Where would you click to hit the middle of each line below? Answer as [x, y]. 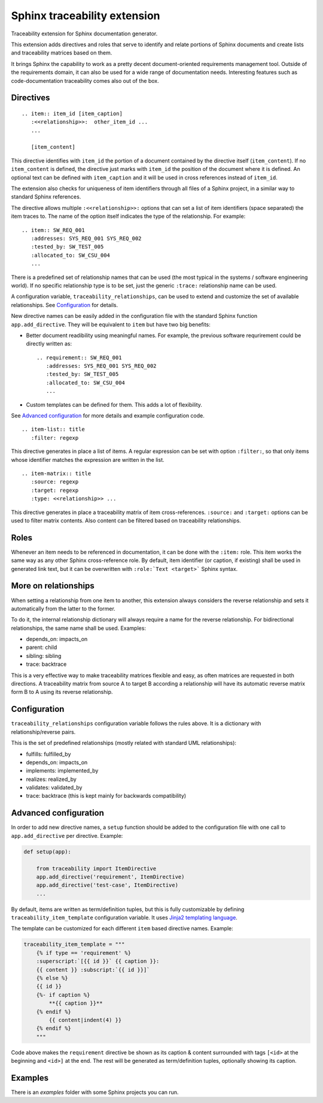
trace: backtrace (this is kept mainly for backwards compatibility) [106, 796]
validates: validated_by [54, 788]
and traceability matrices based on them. [62, 53]
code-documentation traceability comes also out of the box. [85, 80]
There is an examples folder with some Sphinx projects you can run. [95, 1092]
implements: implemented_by [62, 771]
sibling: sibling [44, 656]
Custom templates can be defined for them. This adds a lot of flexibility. [114, 404]
